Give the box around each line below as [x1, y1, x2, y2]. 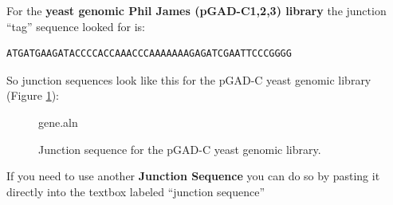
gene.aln [38, 113, 78, 130]
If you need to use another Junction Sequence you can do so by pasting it [6, 168, 380, 184]
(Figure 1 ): [6, 87, 59, 104]
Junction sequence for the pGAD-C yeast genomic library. [38, 140, 321, 157]
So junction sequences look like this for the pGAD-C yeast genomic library [6, 71, 371, 88]
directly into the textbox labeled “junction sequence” [6, 183, 265, 199]
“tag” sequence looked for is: [6, 18, 146, 34]
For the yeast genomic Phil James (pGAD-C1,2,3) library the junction [6, 2, 387, 18]
